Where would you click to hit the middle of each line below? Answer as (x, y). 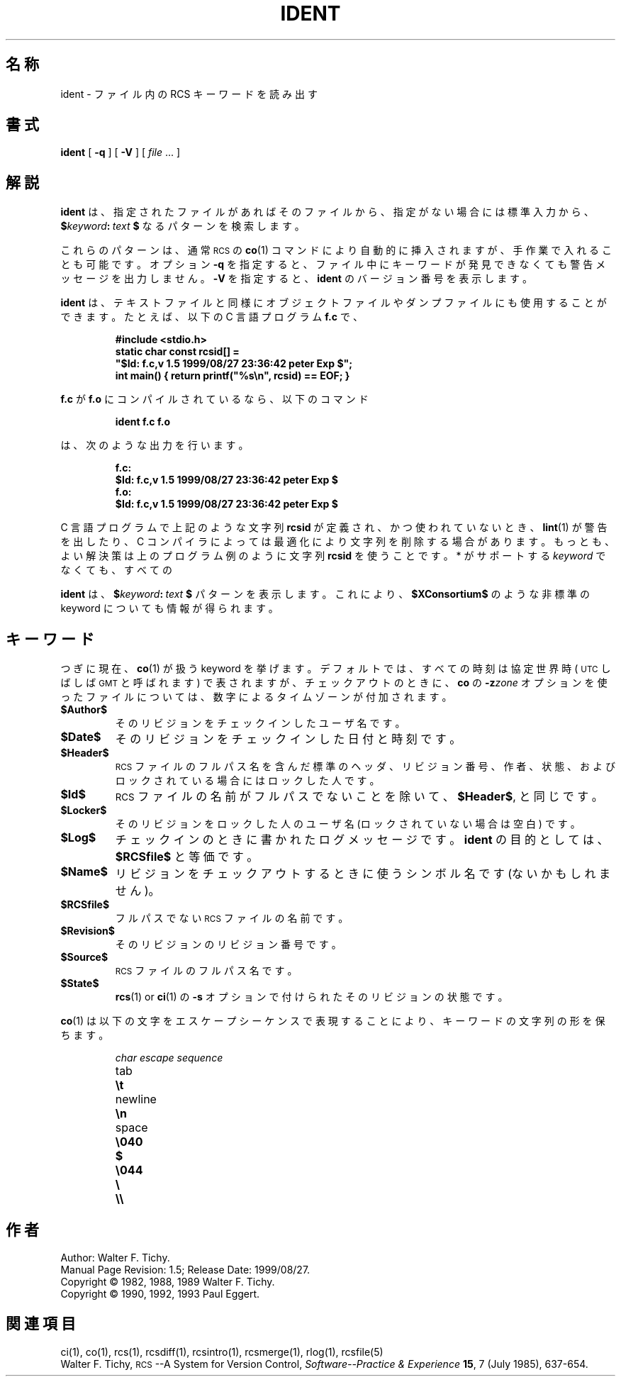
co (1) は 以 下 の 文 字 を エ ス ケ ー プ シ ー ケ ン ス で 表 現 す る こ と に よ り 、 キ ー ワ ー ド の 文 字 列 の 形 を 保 (333, 1021)
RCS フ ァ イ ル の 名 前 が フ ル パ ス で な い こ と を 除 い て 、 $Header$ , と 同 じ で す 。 (359, 797)
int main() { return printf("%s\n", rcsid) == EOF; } (233, 376)
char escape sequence (169, 1058)
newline (136, 1099)
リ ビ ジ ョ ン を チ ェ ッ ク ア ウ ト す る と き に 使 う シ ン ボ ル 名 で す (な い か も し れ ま (363, 874)
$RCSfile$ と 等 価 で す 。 (187, 857)
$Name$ (84, 872)
